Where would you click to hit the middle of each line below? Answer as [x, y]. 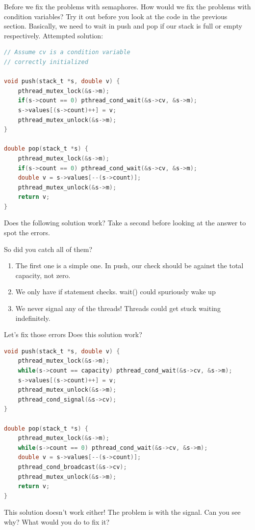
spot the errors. [27, 233]
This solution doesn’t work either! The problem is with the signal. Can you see [122, 512]
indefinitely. [33, 318]
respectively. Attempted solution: [54, 35]
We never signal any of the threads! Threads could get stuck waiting [118, 308]
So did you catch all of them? [48, 249]
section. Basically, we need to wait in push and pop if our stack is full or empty [123, 26]
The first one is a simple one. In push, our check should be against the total [129, 265]
